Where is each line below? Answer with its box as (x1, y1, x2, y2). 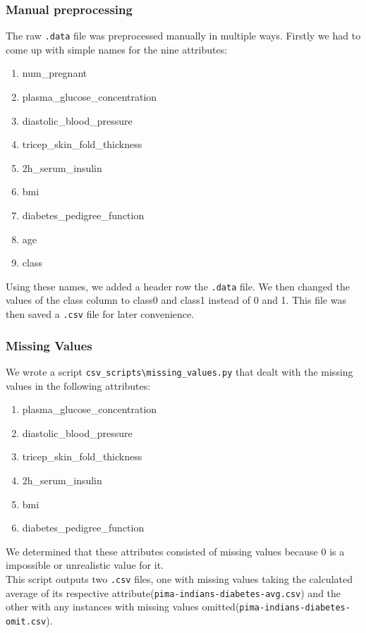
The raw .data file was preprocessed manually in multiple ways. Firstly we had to (6, 28, 361, 43)
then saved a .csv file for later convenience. (6, 307, 195, 321)
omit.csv (6, 616, 47, 627)
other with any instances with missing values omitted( (6, 599, 240, 614)
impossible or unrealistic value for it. (6, 558, 164, 572)
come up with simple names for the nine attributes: (6, 42, 228, 56)
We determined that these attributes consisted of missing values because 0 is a (6, 543, 345, 558)
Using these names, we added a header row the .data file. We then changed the (6, 278, 350, 293)
